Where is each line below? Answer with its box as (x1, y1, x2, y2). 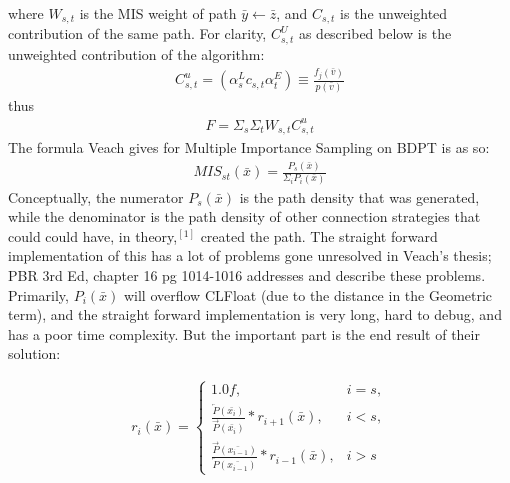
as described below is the (298, 23, 452, 44)
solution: (8, 343, 61, 364)
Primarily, (8, 284, 69, 305)
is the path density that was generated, (239, 186, 480, 207)
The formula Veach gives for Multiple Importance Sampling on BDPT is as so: (8, 137, 490, 158)
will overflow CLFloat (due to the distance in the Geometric (123, 284, 493, 305)
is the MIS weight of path (79, 3, 237, 23)
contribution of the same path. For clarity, (8, 23, 267, 44)
